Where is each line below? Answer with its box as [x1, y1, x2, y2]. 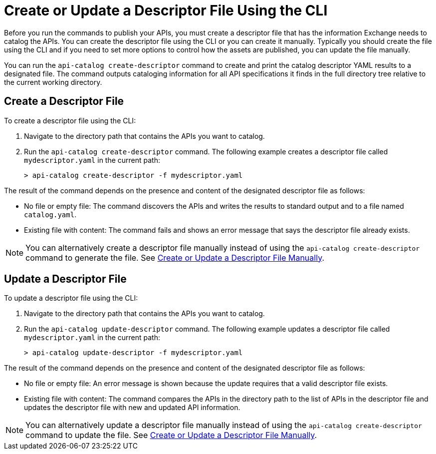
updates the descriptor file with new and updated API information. [24, 403, 240, 412]
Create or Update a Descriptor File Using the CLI [4, 2, 328, 19]
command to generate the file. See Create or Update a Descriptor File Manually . [25, 252, 325, 263]
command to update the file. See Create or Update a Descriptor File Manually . [25, 430, 317, 441]
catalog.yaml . [24, 210, 77, 219]
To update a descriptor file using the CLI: [4, 294, 138, 303]
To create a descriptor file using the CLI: [4, 116, 136, 125]
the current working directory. [4, 77, 102, 86]
